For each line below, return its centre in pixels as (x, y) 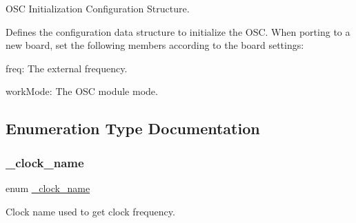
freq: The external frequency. (67, 68)
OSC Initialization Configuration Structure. (98, 8)
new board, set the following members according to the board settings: (155, 45)
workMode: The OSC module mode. (82, 91)
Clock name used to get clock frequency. (90, 211)
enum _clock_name (48, 188)
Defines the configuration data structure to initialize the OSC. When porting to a (178, 31)
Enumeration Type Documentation (133, 128)
